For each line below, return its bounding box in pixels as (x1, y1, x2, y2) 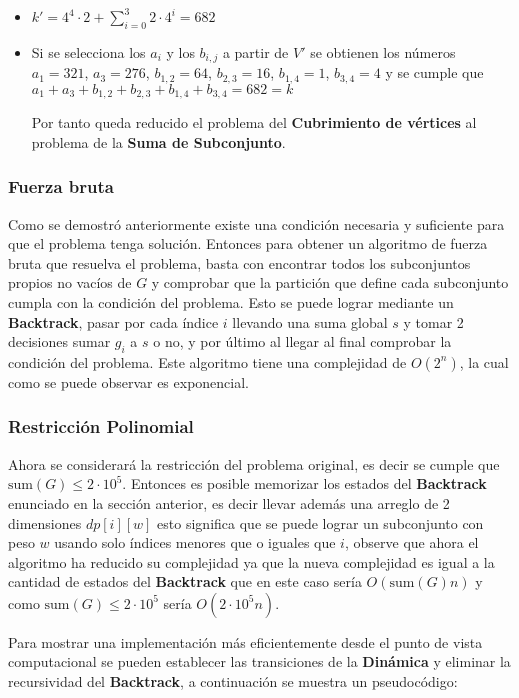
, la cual (459, 351, 509, 372)
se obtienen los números (310, 41, 456, 62)
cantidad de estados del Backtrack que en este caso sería (8, 571, 362, 592)
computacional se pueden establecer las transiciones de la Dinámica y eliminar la (8, 651, 511, 672)
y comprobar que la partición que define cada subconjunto (151, 272, 509, 293)
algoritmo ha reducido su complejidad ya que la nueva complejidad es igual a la (8, 551, 495, 572)
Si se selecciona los (31, 41, 146, 62)
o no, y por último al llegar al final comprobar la (153, 331, 452, 352)
